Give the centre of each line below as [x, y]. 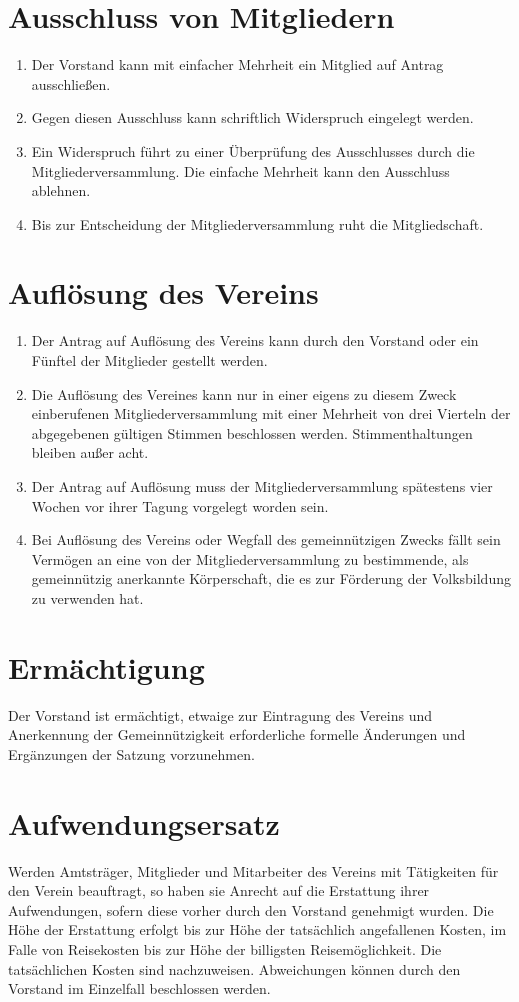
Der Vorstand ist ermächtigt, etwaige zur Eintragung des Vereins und [220, 714]
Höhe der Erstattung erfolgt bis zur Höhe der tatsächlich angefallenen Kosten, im [257, 929]
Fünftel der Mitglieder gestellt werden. [149, 360]
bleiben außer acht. [90, 452]
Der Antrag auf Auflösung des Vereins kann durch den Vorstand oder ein [255, 340]
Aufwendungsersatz [144, 822]
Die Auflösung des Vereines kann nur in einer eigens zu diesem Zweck [244, 393]
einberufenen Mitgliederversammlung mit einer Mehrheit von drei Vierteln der [271, 413]
